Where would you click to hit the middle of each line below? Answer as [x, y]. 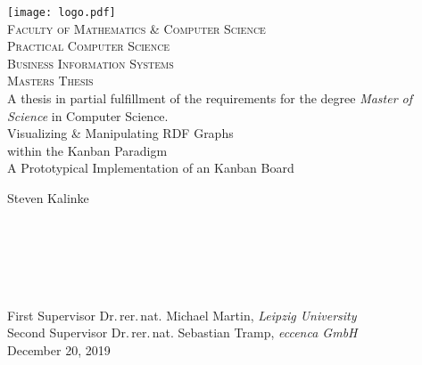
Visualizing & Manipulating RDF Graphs [120, 133]
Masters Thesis [50, 81]
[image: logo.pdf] [62, 12]
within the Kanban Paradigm [87, 150]
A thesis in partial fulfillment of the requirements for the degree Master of [210, 98]
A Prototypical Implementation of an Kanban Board [151, 168]
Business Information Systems [91, 63]
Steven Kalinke [48, 198]
